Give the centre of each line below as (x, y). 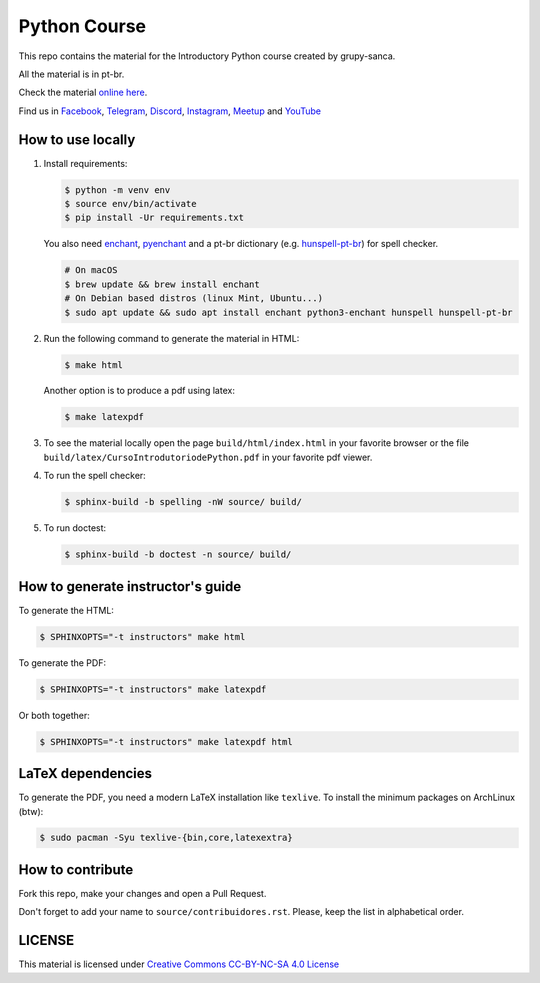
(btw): (31, 811)
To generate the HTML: (66, 610)
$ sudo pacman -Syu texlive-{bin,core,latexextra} (166, 838)
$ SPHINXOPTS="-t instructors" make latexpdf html (166, 741)
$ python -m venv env (117, 189)
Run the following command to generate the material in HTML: (171, 338)
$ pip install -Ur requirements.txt (154, 218)
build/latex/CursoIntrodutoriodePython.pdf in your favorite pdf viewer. (208, 457)
